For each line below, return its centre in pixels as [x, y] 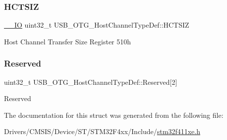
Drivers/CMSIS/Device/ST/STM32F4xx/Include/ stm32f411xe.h [102, 131]
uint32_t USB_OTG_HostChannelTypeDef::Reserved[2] [91, 82]
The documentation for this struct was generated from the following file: [114, 115]
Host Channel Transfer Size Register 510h [68, 41]
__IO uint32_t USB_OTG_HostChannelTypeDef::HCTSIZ [97, 25]
